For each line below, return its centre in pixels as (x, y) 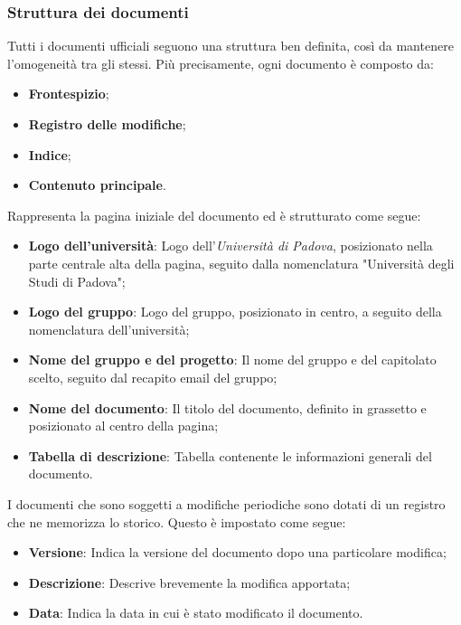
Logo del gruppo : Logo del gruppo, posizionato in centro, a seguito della (235, 312)
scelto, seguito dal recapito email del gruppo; (153, 377)
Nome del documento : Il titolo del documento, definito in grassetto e (227, 407)
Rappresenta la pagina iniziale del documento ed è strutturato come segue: (214, 215)
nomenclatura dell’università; (109, 329)
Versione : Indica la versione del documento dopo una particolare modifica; (237, 552)
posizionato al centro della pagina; (123, 426)
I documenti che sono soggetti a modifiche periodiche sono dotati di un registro (226, 503)
